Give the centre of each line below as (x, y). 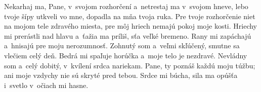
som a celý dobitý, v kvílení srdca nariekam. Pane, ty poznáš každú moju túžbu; (130, 65)
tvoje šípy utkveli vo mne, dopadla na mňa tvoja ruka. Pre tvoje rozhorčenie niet (130, 16)
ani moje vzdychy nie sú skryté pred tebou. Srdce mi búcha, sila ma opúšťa (121, 75)
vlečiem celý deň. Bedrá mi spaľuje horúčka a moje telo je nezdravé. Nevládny (126, 55)
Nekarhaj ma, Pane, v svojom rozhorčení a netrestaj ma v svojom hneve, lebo (126, 6)
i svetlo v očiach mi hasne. (46, 85)
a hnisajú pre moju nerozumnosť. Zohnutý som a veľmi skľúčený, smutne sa (122, 45)
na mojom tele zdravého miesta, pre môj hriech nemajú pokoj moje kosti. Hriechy (131, 26)
